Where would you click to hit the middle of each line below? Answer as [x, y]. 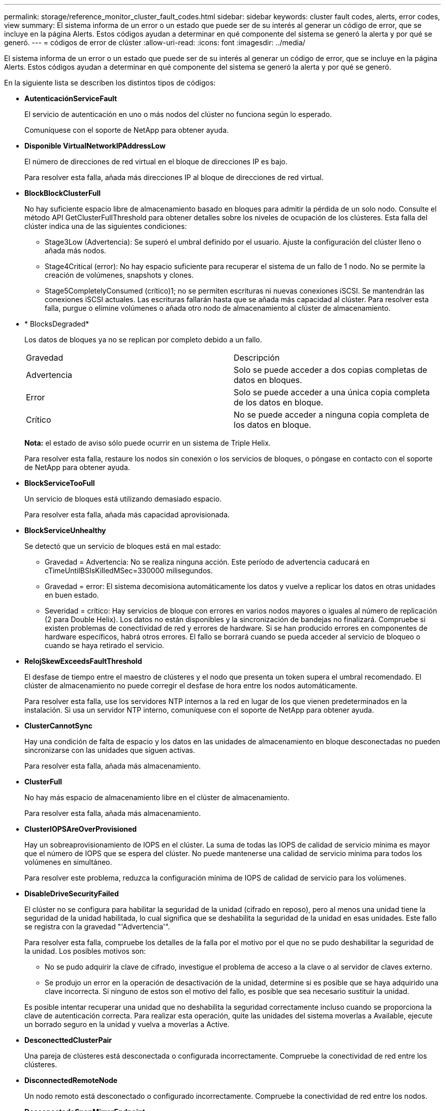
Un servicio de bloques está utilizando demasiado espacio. [123, 499]
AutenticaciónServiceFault [71, 98]
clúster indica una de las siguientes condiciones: [106, 226]
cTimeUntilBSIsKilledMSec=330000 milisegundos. [129, 571]
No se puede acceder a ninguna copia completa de [331, 415]
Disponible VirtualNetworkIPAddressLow [95, 146]
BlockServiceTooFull [60, 483]
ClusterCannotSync [58, 726]
